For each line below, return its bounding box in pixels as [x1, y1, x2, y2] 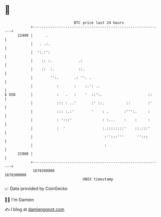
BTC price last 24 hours [74, 20, 124, 25]
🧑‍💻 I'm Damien [4, 197, 34, 203]
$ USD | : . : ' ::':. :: [4, 92, 152, 97]
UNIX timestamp [82, 176, 113, 182]
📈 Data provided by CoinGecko [4, 186, 68, 191]
